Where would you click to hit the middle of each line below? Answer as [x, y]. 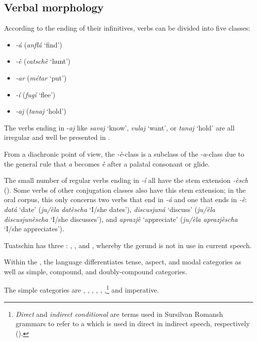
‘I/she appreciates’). [34, 229]
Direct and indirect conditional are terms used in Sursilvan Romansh [119, 314]
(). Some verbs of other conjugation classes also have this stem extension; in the [125, 190]
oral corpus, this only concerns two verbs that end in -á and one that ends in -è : [126, 199]
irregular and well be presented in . [57, 137]
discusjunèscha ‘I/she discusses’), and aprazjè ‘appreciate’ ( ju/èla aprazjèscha [121, 219]
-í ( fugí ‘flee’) [35, 94]
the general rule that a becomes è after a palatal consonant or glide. [107, 163]
